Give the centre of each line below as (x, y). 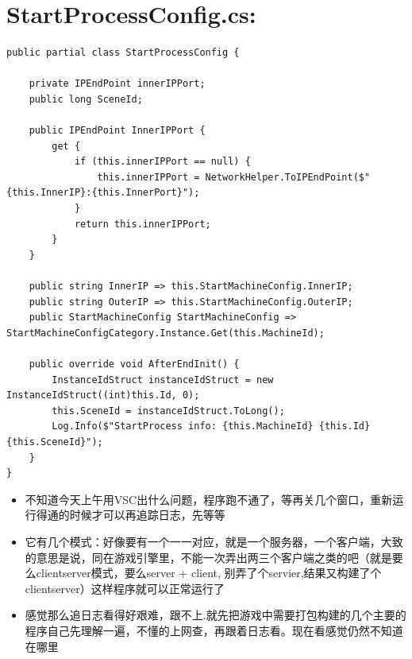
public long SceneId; (86, 99)
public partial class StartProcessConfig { (123, 53)
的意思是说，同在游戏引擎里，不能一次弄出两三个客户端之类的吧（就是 (208, 557)
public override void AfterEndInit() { (134, 364)
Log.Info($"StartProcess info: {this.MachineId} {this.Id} (211, 426)
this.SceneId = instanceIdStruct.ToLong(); (168, 411)
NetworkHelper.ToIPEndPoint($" (288, 177)
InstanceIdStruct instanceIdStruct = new (163, 380)
